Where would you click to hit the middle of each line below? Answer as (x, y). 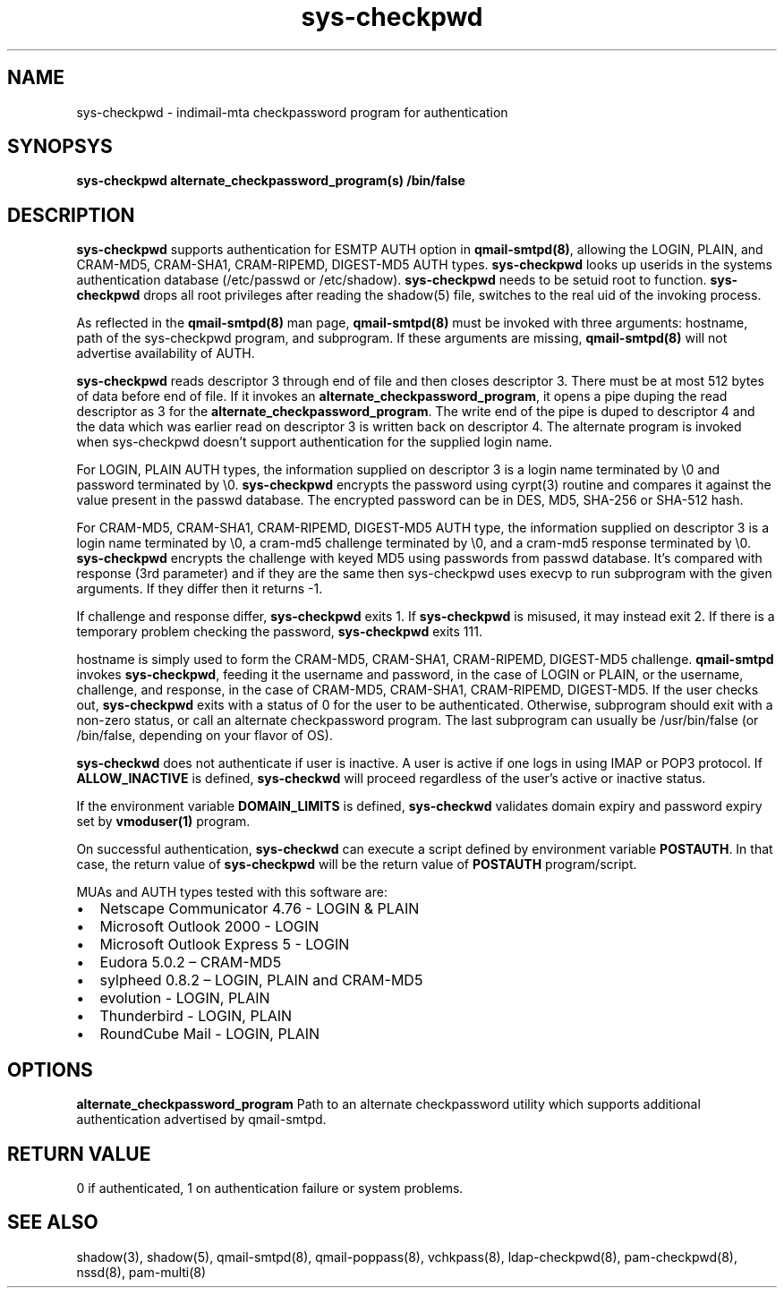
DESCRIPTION (71, 215)
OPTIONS (50, 1069)
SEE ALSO (53, 1223)
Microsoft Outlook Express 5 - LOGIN (225, 945)
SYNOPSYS (60, 147)
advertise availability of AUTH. (166, 354)
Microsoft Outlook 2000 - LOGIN (209, 927)
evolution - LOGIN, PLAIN (185, 998)
